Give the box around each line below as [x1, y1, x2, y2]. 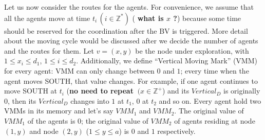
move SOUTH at [4, 85, 58, 96]
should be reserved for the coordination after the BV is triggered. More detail [4, 25, 248, 36]
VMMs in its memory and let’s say [4, 105, 113, 116]
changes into [70, 95, 109, 106]
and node [29, 125, 59, 136]
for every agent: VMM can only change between [4, 65, 155, 76]
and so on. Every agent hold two [159, 95, 261, 106]
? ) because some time [173, 12, 241, 23]
